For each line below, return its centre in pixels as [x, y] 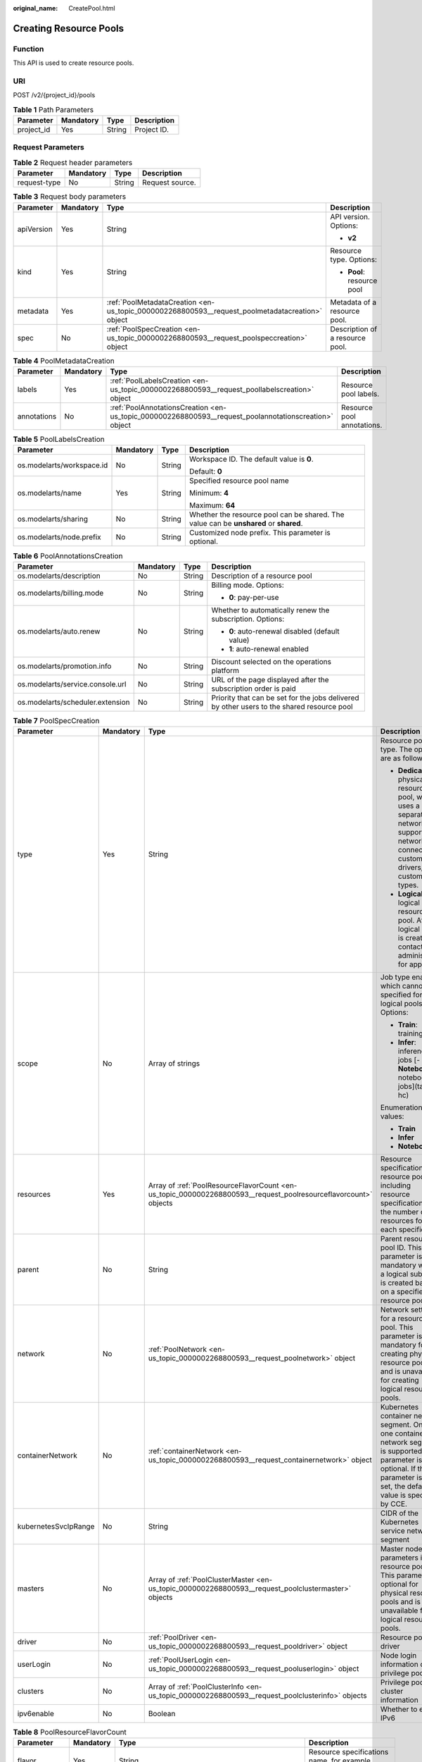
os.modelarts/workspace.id [63, 465]
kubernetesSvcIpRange [56, 1527]
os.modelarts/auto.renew [59, 631]
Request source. [169, 183]
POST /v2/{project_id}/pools [54, 95]
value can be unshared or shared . [246, 524]
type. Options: [354, 259]
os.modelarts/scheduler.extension [73, 702]
